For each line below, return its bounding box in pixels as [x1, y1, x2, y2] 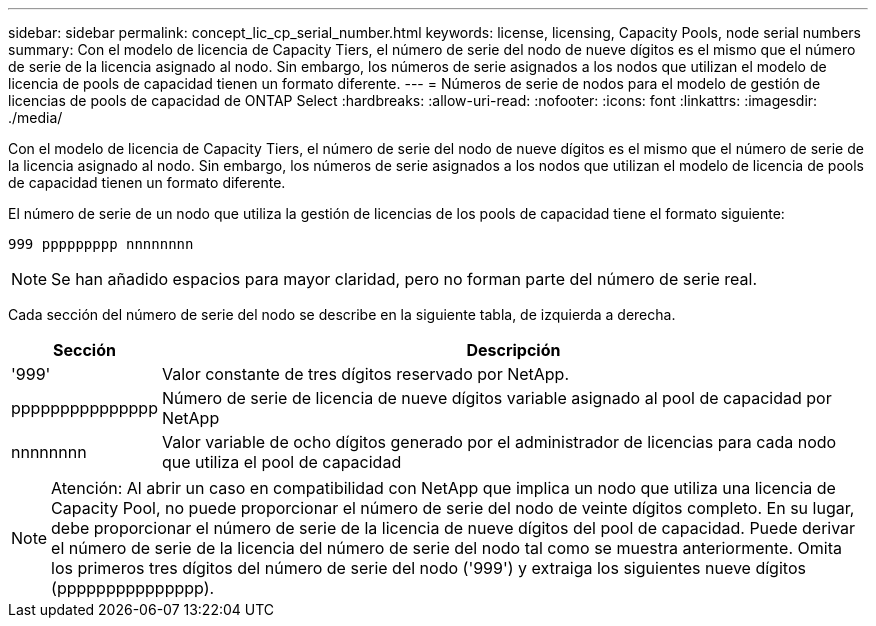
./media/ [8, 109, 63, 126]
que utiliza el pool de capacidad [161, 452, 402, 472]
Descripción [466, 340, 561, 360]
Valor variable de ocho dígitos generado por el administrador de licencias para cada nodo [161, 432, 837, 452]
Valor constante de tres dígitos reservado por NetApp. [161, 364, 570, 384]
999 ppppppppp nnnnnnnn [8, 236, 194, 252]
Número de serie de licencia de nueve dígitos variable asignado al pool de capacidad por [161, 388, 832, 408]
